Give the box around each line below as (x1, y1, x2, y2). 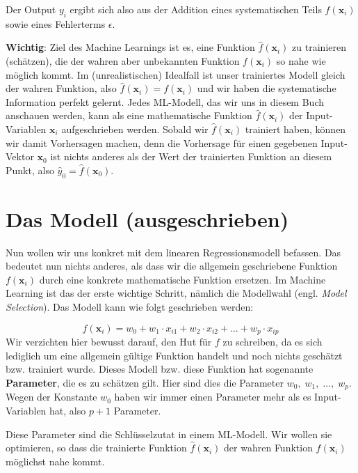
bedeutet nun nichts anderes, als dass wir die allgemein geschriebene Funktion (6, 258, 338, 273)
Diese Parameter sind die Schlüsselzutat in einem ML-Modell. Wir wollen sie (6, 426, 332, 441)
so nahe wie (276, 53, 326, 68)
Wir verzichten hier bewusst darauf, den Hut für (6, 334, 212, 349)
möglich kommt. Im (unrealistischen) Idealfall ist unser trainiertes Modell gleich (6, 67, 345, 82)
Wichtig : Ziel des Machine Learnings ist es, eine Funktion (6, 40, 255, 54)
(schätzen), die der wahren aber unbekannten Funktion (6, 53, 240, 68)
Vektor (6, 149, 34, 164)
